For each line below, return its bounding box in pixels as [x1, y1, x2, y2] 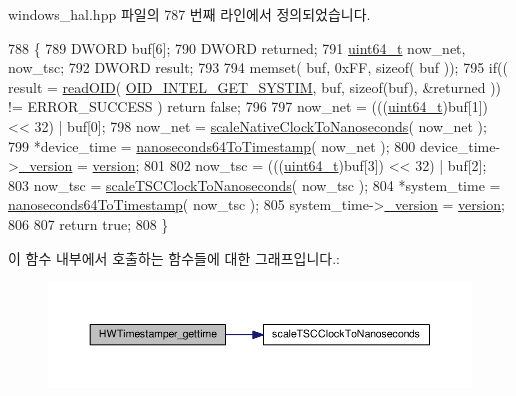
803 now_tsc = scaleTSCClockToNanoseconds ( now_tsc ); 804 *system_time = [8, 174, 501, 195]
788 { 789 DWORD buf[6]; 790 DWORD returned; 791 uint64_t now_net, [8, 37, 466, 58]
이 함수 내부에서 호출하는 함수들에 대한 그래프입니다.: [8, 247, 340, 268]
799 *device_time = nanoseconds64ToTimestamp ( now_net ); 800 [8, 135, 416, 156]
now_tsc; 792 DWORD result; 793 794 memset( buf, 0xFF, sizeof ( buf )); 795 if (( [8, 57, 508, 78]
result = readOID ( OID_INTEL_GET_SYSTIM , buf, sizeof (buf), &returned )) [8, 76, 502, 97]
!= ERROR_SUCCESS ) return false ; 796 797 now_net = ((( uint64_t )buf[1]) [8, 96, 488, 117]
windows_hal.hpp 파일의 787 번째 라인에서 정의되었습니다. [8, 4, 371, 24]
